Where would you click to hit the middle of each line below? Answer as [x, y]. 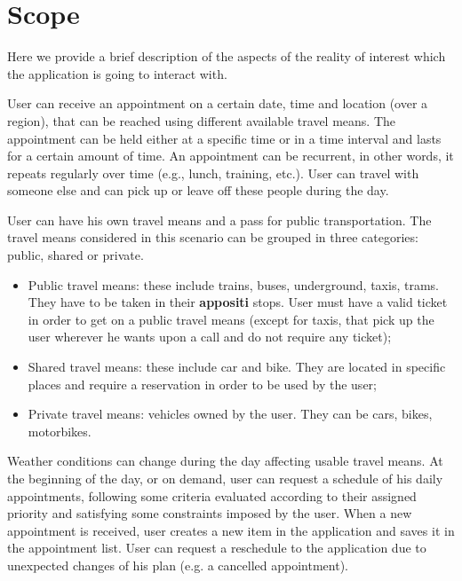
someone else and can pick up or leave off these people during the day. [198, 190]
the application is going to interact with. [117, 73]
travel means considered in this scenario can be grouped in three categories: [213, 237]
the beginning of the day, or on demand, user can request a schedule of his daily [225, 478]
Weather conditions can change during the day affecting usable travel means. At [225, 461]
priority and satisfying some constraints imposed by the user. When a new [210, 513]
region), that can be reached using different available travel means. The [202, 120]
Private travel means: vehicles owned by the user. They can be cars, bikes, [230, 414]
